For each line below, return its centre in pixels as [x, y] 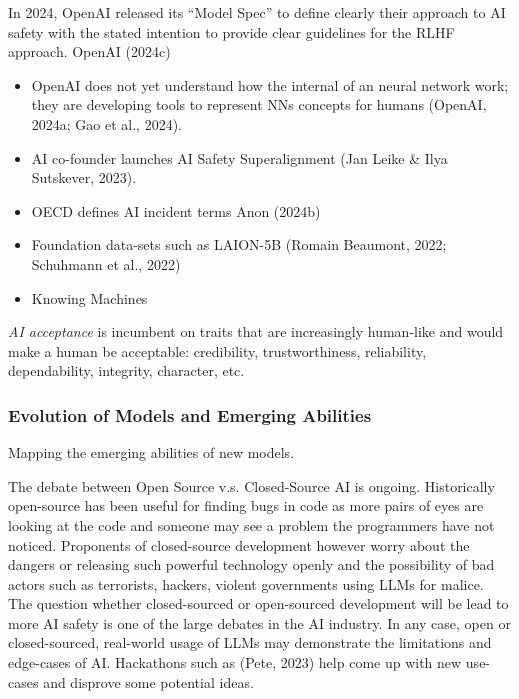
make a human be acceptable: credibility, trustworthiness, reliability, [217, 350]
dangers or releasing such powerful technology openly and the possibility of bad [251, 564]
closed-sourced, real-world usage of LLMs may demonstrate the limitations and [250, 642]
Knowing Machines [89, 297]
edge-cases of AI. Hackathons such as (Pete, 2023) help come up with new [235, 662]
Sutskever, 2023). [84, 177]
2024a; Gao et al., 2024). [107, 123]
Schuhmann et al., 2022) [106, 263]
